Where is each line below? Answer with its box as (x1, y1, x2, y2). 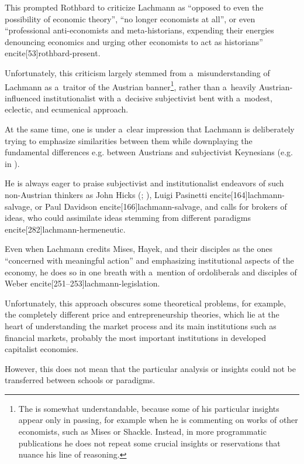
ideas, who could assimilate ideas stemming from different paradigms (5, 211, 251, 224)
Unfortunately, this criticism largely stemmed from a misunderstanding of (5, 66, 270, 79)
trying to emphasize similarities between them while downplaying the (5, 134, 253, 146)
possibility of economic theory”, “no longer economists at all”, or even (5, 12, 255, 25)
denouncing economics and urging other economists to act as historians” (5, 35, 263, 47)
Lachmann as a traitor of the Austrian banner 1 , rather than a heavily (5, 79, 256, 93)
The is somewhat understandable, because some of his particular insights (18, 402, 279, 414)
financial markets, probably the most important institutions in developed (5, 331, 266, 343)
